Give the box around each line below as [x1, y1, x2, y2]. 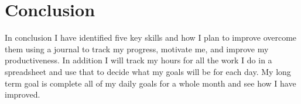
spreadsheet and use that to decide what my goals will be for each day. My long [5, 65, 291, 77]
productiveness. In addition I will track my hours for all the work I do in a [5, 54, 272, 66]
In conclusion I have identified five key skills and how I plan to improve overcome [5, 31, 297, 44]
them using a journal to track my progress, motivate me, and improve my [5, 42, 269, 55]
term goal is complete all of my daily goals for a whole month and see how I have [5, 77, 296, 89]
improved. [5, 88, 40, 101]
